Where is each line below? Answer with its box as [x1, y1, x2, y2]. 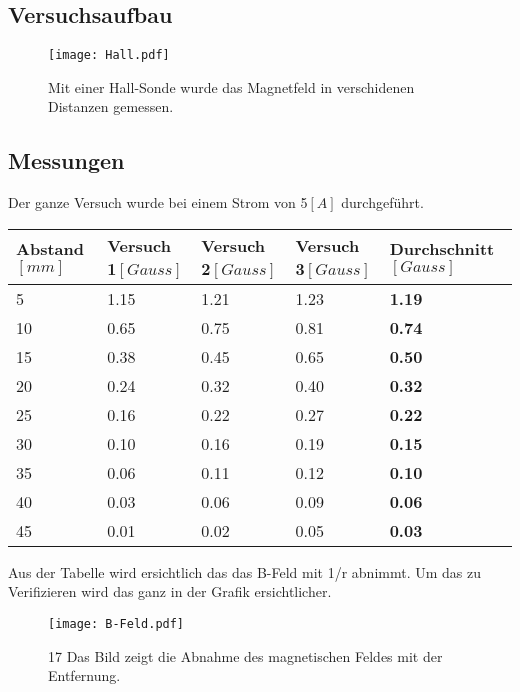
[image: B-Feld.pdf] [48, 617, 185, 632]
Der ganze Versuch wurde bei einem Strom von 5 [8, 192, 308, 213]
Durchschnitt [389, 237, 495, 261]
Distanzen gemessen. [48, 96, 174, 117]
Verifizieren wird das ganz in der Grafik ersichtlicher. [8, 581, 332, 602]
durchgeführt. [341, 192, 424, 213]
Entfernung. [48, 665, 121, 686]
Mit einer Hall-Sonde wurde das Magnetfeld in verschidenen [48, 76, 415, 97]
